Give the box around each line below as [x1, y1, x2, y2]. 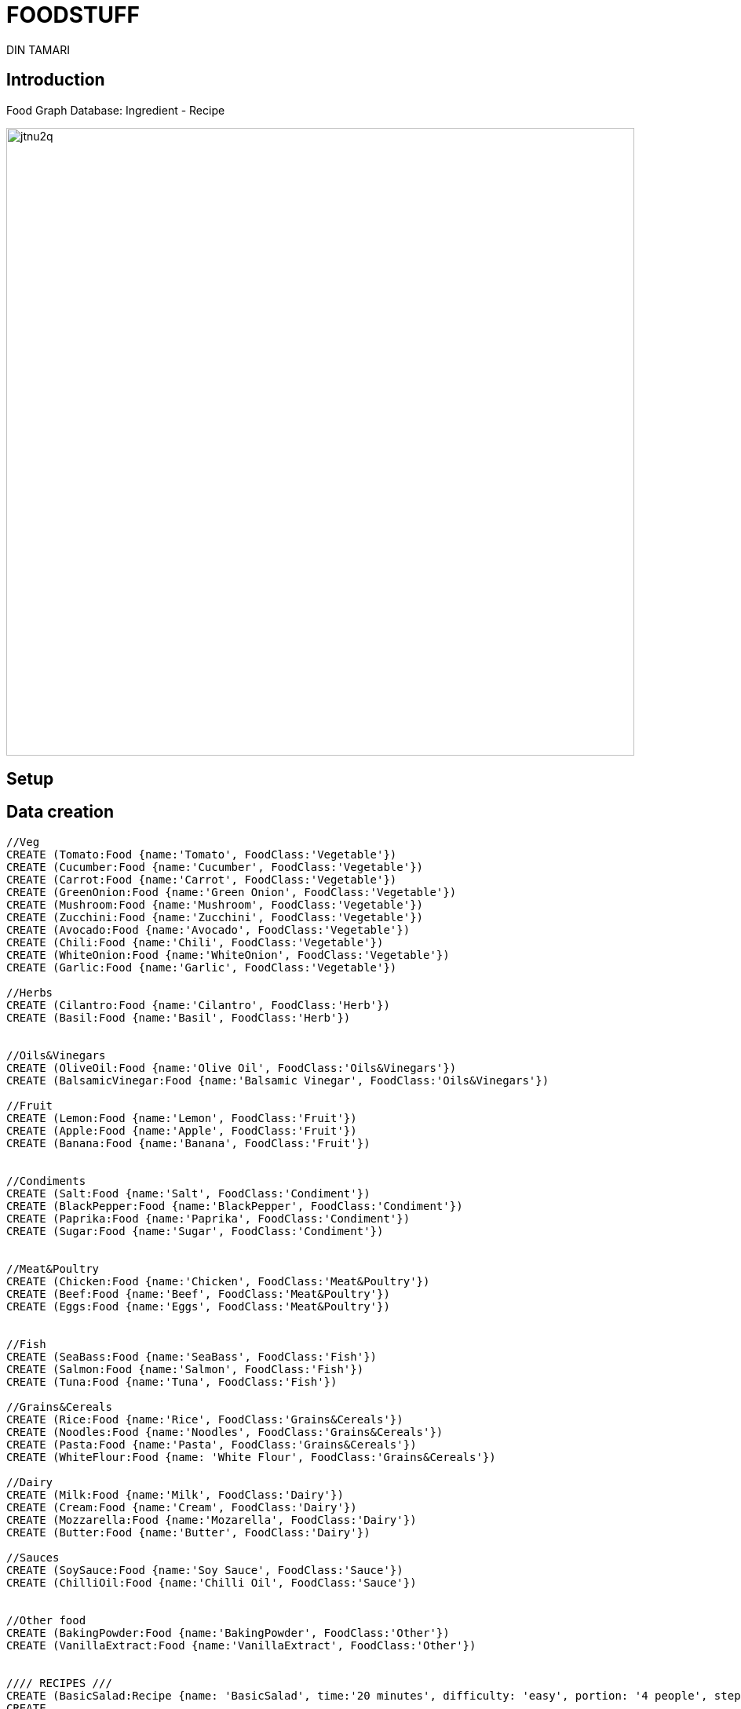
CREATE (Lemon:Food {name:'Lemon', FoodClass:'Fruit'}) [6, 1111, 357, 1124]
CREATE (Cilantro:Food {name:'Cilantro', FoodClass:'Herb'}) [6, 998, 390, 1011]
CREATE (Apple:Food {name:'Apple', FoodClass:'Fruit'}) [6, 1124, 357, 1137]
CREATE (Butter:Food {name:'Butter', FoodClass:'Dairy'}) [6, 1525, 370, 1539]
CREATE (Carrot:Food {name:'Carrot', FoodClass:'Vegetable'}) [6, 873, 397, 886]
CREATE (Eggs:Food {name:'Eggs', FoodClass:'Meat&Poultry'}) [6, 1299, 390, 1313]
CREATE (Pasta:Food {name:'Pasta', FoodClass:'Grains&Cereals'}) [6, 1438, 417, 1451]
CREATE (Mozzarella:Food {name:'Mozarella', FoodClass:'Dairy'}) [6, 1513, 417, 1526]
